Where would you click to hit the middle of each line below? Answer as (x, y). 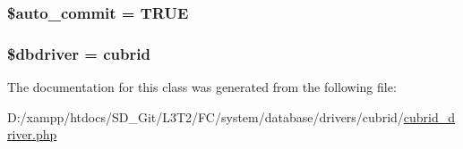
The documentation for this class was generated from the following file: (202, 87)
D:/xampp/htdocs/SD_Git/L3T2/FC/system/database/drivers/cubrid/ (206, 116)
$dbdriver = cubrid (79, 53)
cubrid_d (429, 116)
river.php (32, 134)
